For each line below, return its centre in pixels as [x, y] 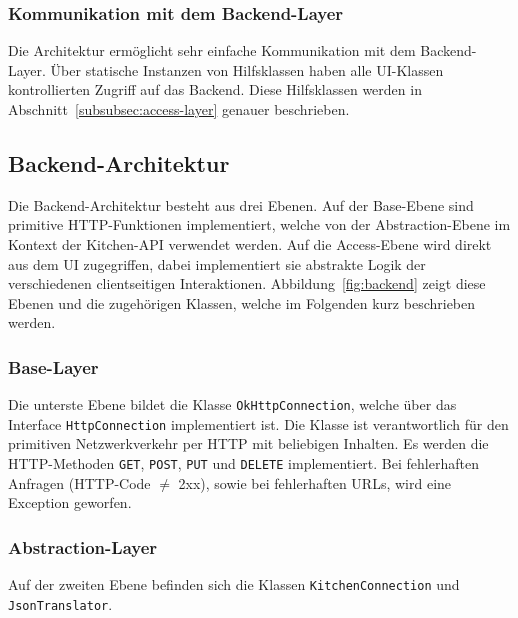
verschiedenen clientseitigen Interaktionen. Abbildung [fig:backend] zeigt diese [247, 283]
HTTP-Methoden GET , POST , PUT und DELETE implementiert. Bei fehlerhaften [243, 463]
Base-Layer [53, 366]
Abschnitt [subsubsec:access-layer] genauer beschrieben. [179, 109]
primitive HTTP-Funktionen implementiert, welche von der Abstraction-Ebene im [259, 224]
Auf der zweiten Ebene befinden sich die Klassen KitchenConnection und [234, 584]
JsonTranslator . [60, 603]
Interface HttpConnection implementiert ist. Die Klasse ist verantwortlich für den [258, 423]
